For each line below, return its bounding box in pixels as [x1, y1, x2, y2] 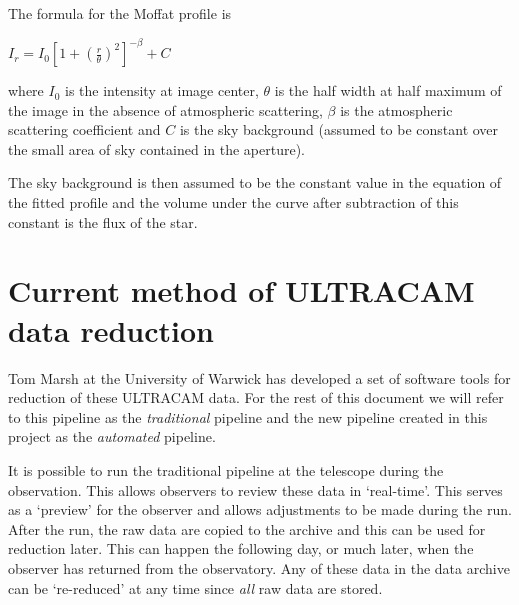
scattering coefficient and [8, 119, 161, 140]
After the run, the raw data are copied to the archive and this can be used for [8, 518, 486, 539]
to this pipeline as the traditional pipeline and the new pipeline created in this [8, 406, 488, 427]
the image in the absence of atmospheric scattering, [8, 99, 323, 120]
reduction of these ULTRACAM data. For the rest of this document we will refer [8, 387, 504, 408]
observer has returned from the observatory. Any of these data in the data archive [8, 557, 510, 578]
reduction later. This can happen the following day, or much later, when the [8, 538, 474, 559]
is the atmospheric [340, 99, 453, 120]
